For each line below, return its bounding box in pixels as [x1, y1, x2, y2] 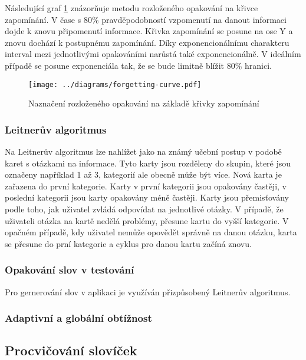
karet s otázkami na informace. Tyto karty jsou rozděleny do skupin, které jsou [5, 156, 291, 169]
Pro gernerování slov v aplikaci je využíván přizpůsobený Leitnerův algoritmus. [5, 285, 291, 298]
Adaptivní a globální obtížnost [5, 311, 152, 325]
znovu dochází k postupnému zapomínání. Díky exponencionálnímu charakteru [5, 36, 289, 48]
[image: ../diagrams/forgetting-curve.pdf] [28, 80, 202, 89]
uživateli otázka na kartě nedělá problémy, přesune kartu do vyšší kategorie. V [5, 214, 289, 226]
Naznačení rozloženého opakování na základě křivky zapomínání [28, 97, 259, 109]
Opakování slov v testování [5, 262, 134, 277]
